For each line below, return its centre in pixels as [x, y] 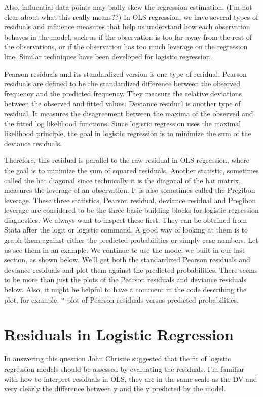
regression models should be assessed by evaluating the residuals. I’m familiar [124, 368]
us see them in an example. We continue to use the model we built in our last [125, 250]
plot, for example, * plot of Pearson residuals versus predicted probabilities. [121, 299]
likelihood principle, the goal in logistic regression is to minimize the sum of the [128, 133]
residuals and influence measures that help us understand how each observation [127, 27]
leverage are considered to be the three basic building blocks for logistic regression [131, 210]
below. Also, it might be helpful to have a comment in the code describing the [125, 290]
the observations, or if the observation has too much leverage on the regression [126, 46]
